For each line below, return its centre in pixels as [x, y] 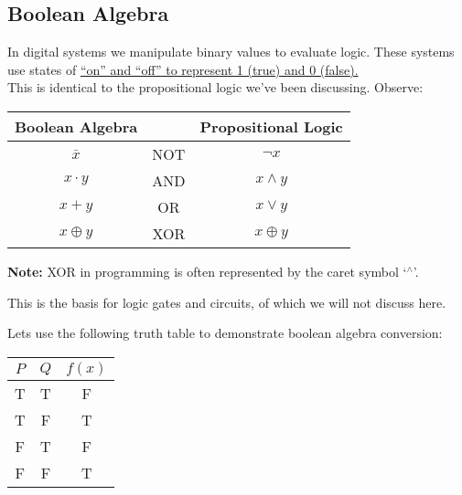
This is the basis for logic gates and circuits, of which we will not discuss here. [227, 302]
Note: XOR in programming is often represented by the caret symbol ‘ [207, 271]
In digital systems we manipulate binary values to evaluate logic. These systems [231, 52]
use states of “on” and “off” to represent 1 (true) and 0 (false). [183, 69]
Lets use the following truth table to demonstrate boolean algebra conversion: [225, 333]
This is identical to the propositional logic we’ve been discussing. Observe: [215, 87]
